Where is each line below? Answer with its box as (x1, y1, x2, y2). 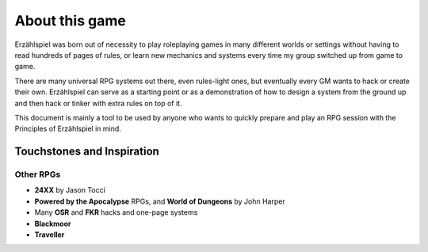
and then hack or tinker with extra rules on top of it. (14, 98, 182, 108)
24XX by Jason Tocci (34, 185, 106, 195)
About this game (14, 12, 126, 29)
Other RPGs (14, 169, 61, 180)
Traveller (34, 230, 65, 239)
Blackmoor (34, 219, 71, 228)
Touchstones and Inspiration (14, 145, 160, 158)
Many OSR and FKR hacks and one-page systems (34, 208, 198, 217)
